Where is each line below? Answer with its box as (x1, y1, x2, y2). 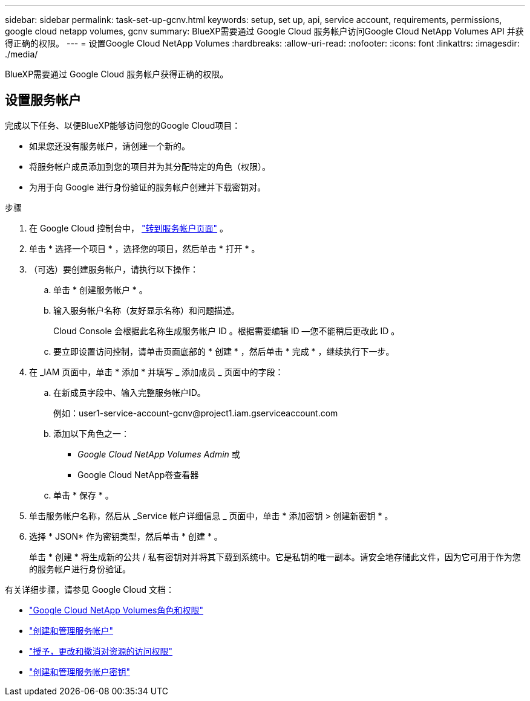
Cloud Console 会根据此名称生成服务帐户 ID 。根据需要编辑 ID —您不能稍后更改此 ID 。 (53, 325, 400, 336)
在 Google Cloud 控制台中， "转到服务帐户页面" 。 (29, 222, 228, 233)
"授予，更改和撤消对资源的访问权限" (29, 645, 173, 656)
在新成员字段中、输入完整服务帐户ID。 (53, 387, 206, 398)
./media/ (5, 49, 38, 59)
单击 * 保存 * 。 (53, 489, 114, 500)
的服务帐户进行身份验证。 (29, 563, 131, 574)
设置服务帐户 (5, 92, 81, 108)
